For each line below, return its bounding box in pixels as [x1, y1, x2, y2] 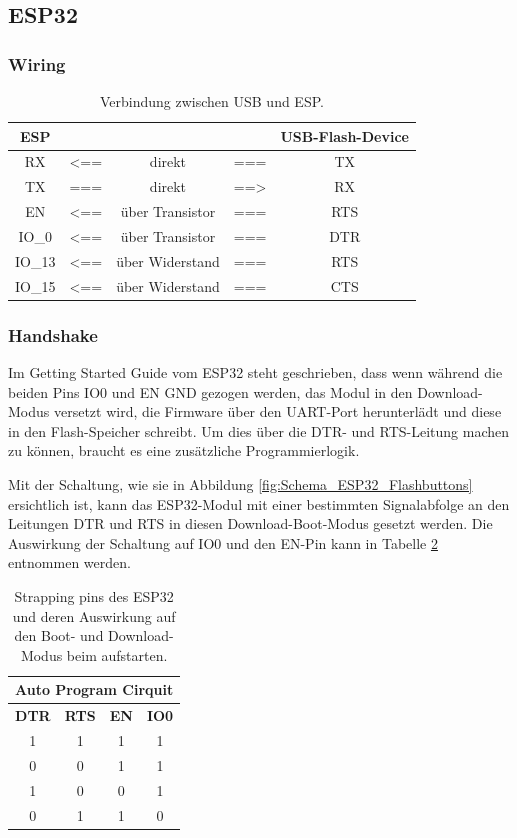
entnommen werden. [8, 552, 131, 573]
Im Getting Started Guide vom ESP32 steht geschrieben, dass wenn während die [8, 361, 503, 382]
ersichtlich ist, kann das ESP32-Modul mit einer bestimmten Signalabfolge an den [8, 493, 510, 514]
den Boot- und [14, 625, 104, 646]
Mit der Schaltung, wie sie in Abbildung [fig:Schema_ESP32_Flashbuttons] [8, 473, 473, 494]
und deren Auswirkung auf [12, 605, 176, 626]
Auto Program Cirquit [15, 679, 174, 700]
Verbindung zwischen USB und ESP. [99, 91, 324, 111]
